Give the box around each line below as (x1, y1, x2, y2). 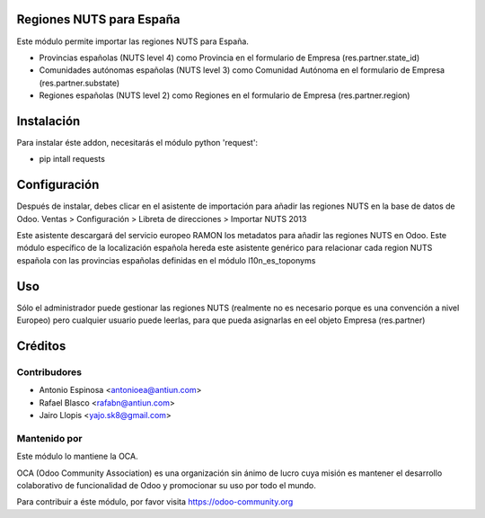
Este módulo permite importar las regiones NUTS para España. (16, 36, 249, 47)
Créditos (16, 338, 66, 353)
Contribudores (16, 365, 83, 378)
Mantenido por (16, 432, 83, 444)
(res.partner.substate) (39, 77, 120, 88)
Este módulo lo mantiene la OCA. (16, 451, 138, 462)
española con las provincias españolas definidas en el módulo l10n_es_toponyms (16, 255, 316, 265)
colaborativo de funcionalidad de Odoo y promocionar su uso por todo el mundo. (16, 480, 316, 490)
